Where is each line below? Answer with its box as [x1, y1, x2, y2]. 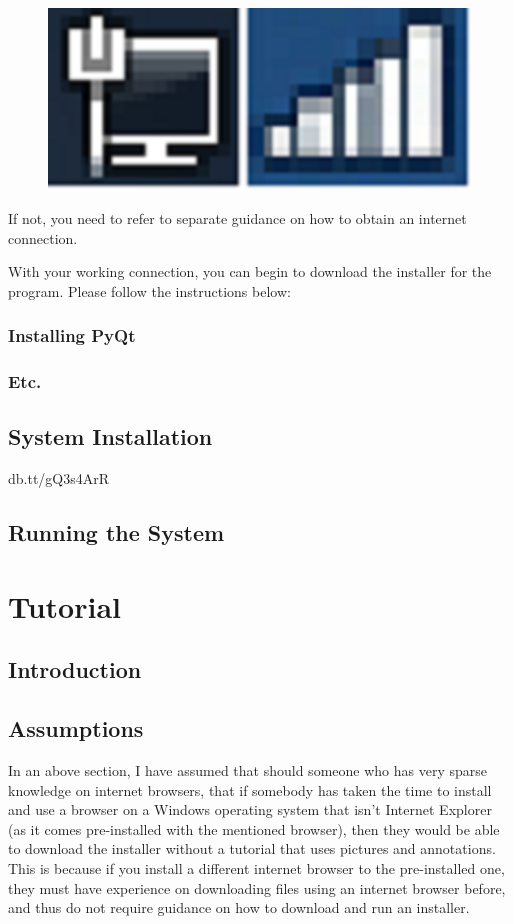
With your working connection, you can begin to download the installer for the [8, 261, 492, 282]
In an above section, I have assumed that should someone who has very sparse [8, 759, 487, 780]
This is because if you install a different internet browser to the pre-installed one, [8, 857, 505, 878]
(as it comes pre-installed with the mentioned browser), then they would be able [8, 818, 500, 839]
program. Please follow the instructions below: [8, 280, 291, 301]
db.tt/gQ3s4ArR [8, 468, 110, 489]
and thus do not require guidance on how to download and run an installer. [8, 897, 470, 918]
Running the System [8, 517, 225, 548]
